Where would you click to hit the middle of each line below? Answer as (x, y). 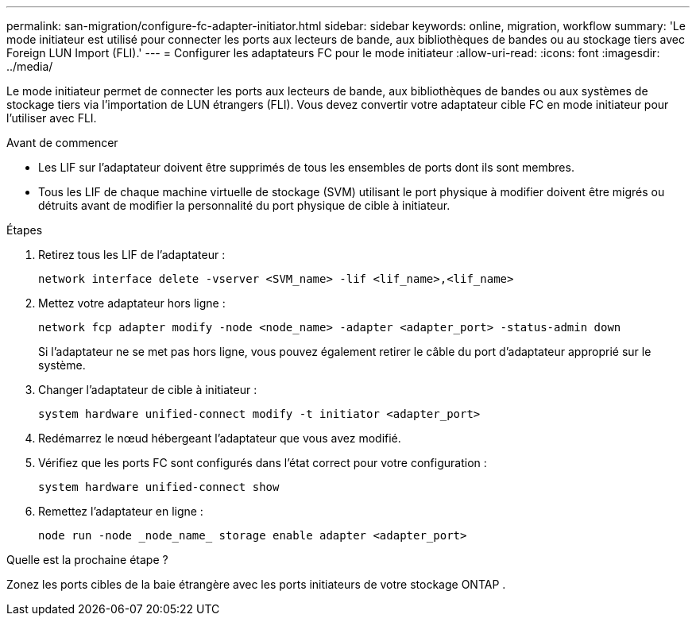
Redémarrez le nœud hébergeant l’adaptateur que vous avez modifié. (220, 438)
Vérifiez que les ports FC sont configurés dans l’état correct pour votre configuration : (263, 463)
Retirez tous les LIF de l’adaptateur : (132, 255)
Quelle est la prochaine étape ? (87, 560)
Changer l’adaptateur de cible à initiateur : (148, 390)
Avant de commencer (62, 143)
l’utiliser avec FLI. (52, 118)
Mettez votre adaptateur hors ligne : (132, 303)
